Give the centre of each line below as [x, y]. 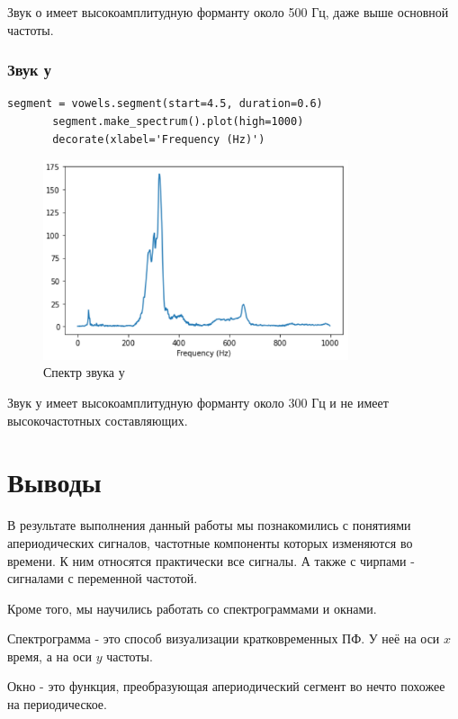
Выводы [54, 482]
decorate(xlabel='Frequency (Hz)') [159, 139]
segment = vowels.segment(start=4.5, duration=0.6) [165, 104]
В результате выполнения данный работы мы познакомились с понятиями [209, 525]
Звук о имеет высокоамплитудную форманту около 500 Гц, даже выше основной [228, 12]
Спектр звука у [84, 372]
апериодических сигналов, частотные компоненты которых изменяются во [210, 542]
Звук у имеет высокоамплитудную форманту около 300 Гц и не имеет [198, 402]
